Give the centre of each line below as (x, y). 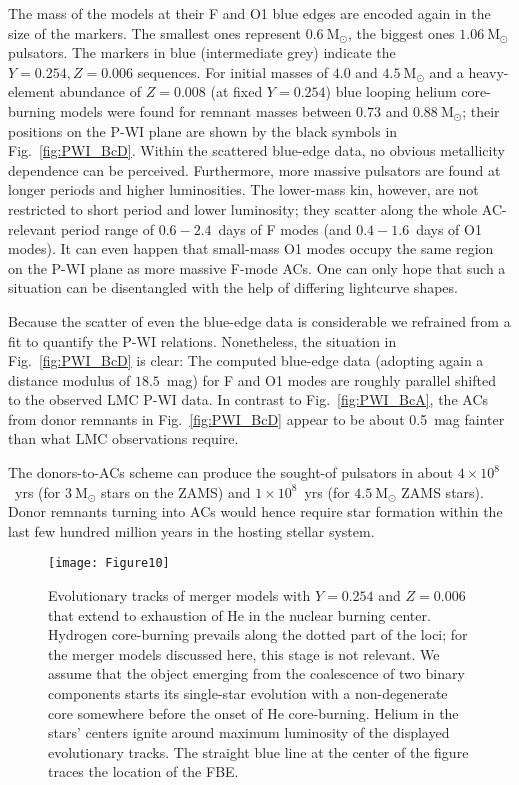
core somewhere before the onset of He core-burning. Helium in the (253, 712)
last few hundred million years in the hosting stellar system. (191, 530)
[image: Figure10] (109, 563)
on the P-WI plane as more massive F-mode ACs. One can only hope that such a (257, 267)
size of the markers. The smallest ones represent (154, 32)
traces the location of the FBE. (143, 771)
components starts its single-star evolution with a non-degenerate (248, 693)
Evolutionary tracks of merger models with (179, 595)
